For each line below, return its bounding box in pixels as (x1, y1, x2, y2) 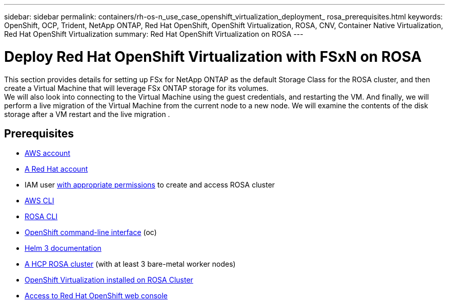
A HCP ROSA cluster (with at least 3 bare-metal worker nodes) (25, 260, 236, 269)
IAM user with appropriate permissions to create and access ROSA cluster (25, 180, 275, 190)
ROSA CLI (25, 212, 58, 221)
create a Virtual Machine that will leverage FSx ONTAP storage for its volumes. (4, 83, 269, 92)
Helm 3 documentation (25, 244, 101, 253)
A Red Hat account (25, 165, 88, 174)
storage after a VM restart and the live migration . (4, 109, 170, 119)
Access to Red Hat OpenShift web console (25, 291, 168, 300)
